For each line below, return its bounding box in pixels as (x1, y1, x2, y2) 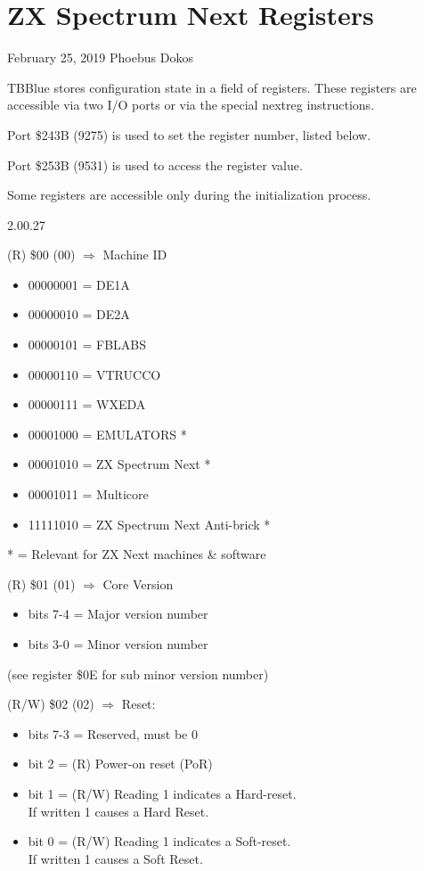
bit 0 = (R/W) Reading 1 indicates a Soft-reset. (28, 832, 291, 850)
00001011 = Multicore (28, 485, 149, 504)
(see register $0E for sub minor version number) (7, 664, 269, 683)
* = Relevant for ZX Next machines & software (7, 545, 266, 563)
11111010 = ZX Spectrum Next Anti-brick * (28, 514, 271, 533)
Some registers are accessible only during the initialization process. (7, 185, 371, 204)
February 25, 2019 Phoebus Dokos (7, 48, 193, 67)
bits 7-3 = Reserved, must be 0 (28, 724, 199, 743)
